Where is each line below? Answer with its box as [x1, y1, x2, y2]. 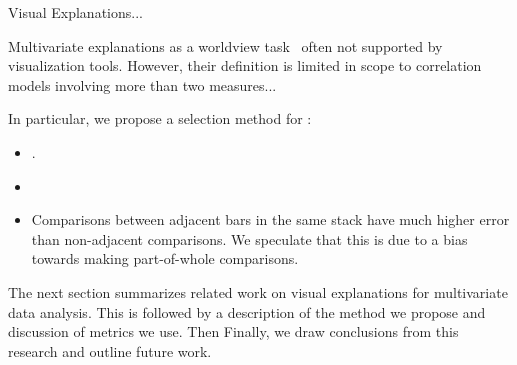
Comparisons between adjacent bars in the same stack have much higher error [31, 209, 510, 230]
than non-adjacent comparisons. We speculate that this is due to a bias [31, 228, 468, 249]
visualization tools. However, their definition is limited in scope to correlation [8, 55, 482, 76]
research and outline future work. [8, 340, 212, 361]
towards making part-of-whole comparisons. [31, 248, 299, 269]
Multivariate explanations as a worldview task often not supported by [8, 35, 443, 56]
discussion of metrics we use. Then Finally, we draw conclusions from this [8, 321, 459, 342]
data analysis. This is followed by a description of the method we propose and [8, 301, 486, 322]
